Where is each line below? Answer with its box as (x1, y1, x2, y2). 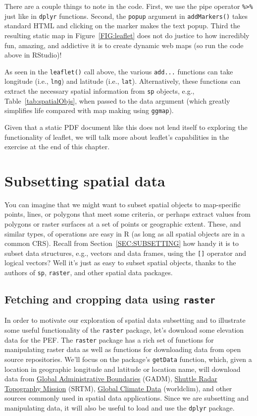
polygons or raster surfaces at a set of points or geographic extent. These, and (4, 219, 241, 229)
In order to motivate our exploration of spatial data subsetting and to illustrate (4, 315, 246, 325)
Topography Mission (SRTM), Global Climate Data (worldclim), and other (4, 383, 232, 393)
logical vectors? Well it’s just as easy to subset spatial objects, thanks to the (4, 257, 236, 268)
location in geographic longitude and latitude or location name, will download (4, 363, 241, 374)
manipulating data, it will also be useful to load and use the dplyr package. (4, 403, 235, 413)
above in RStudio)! (4, 50, 62, 60)
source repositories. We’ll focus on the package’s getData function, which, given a (4, 354, 252, 364)
